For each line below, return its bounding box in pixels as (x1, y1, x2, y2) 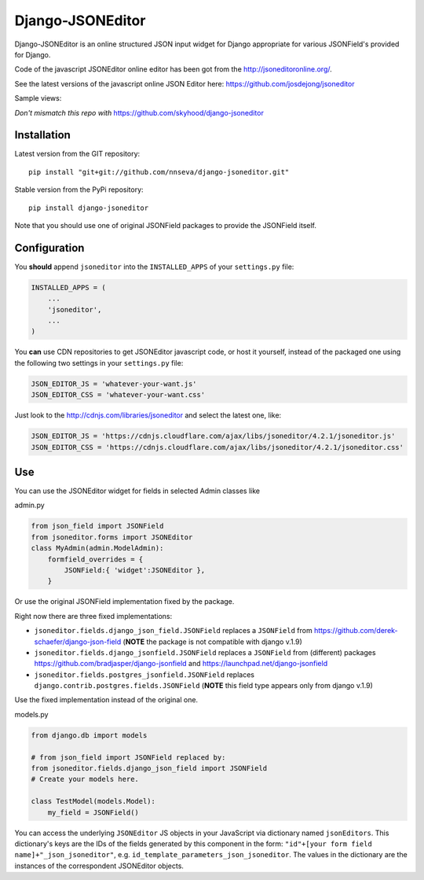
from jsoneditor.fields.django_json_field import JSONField (31, 764, 268, 773)
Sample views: (14, 94, 62, 103)
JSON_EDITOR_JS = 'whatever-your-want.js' (31, 379, 197, 388)
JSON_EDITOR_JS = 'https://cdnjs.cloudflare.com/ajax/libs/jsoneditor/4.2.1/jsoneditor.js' (31, 432, 396, 440)
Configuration (14, 241, 85, 255)
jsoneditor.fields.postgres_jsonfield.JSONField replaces (34, 669, 255, 679)
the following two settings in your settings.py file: (14, 358, 184, 367)
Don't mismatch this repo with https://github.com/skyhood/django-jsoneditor (14, 108, 265, 117)
